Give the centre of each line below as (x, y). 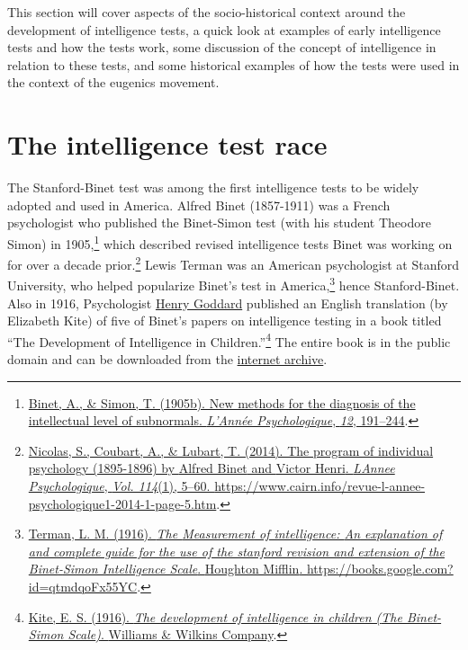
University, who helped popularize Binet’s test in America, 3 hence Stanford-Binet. (234, 284)
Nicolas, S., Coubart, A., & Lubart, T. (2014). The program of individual (231, 450)
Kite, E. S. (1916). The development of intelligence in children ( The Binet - (235, 616)
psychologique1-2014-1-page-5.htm (122, 503)
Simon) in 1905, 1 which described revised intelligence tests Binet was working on (230, 242)
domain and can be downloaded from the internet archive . (167, 359)
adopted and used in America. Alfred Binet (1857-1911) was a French (199, 205)
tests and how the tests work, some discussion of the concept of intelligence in (222, 47)
